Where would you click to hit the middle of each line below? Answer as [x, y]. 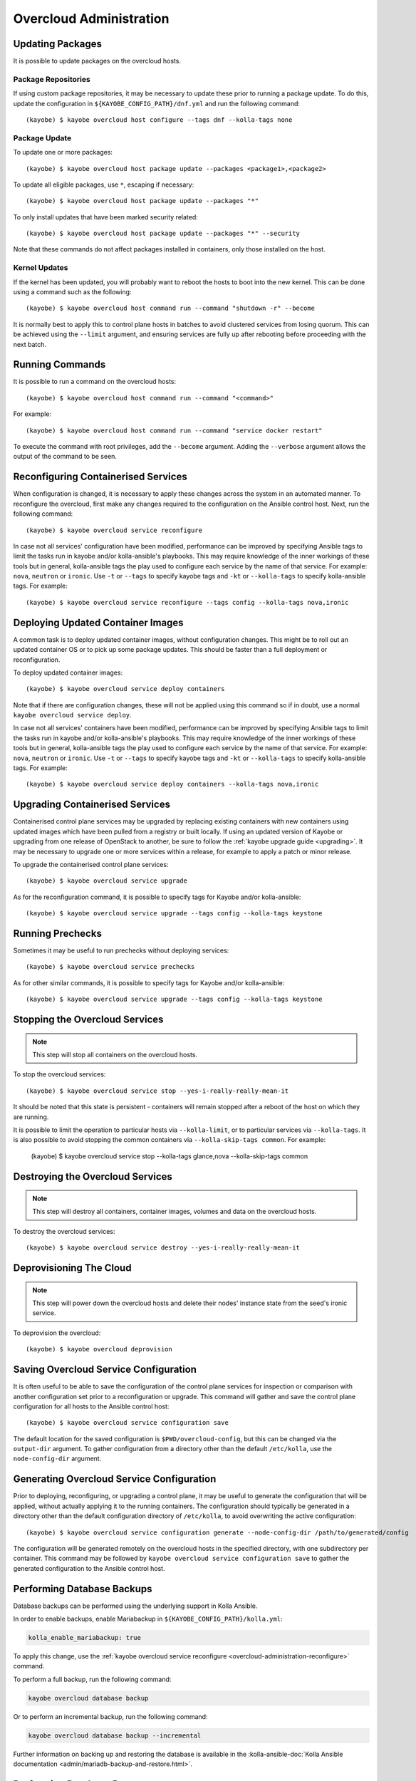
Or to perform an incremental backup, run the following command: [110, 1716]
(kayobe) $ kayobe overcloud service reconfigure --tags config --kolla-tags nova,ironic [187, 602]
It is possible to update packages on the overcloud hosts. [97, 61]
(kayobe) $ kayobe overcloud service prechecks [110, 967]
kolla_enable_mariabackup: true [85, 1638]
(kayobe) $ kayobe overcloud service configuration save [128, 1423]
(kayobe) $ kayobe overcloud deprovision [99, 1349]
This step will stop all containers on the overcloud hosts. [115, 1054]
